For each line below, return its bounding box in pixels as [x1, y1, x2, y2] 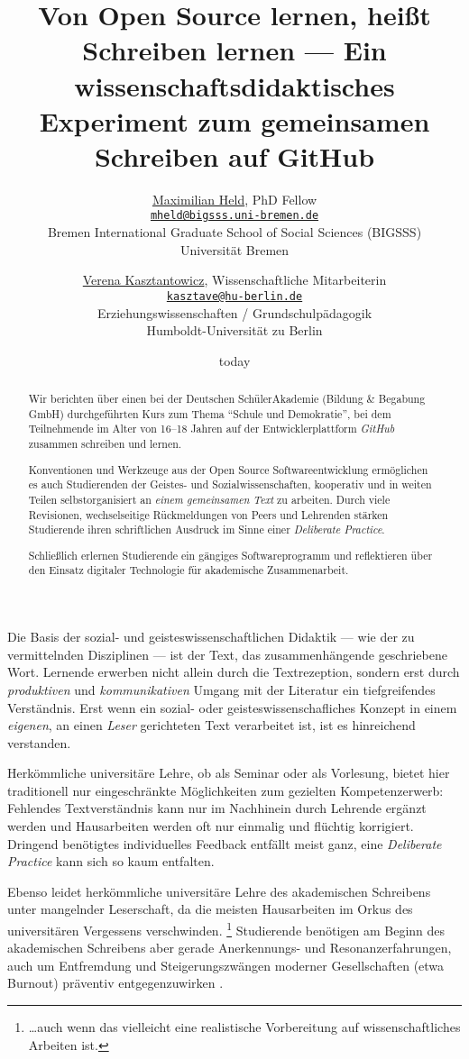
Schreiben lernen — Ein [82, 32, 387, 68]
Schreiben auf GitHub [94, 137, 375, 174]
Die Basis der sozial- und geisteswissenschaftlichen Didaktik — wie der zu [7, 627, 415, 646]
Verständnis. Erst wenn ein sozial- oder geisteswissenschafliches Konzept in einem [7, 698, 457, 717]
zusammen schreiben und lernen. [28, 436, 182, 452]
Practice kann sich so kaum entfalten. [7, 852, 215, 871]
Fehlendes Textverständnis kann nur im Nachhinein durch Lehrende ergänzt [7, 799, 427, 817]
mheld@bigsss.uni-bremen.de [150, 209, 319, 223]
